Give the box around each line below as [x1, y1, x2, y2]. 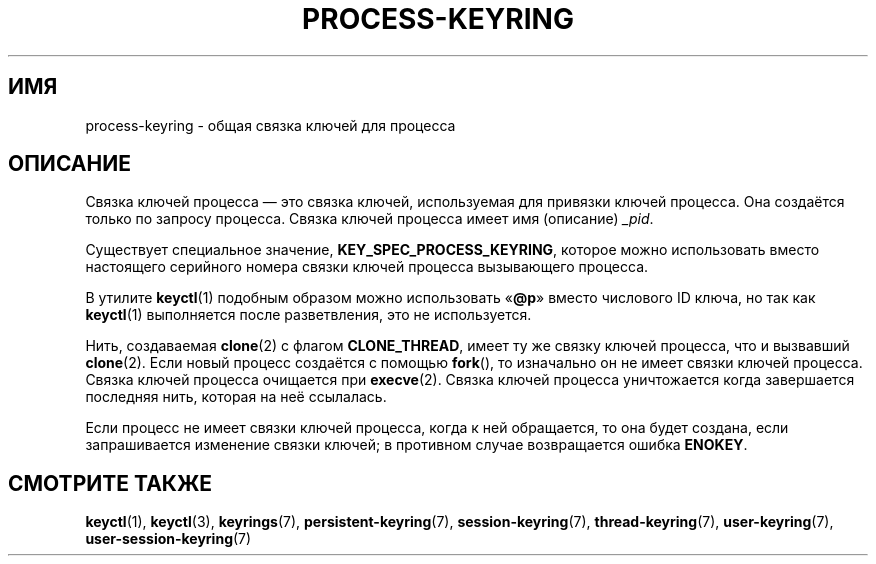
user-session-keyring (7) [85, 530, 252, 548]
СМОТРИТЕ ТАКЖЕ [8, 470, 213, 496]
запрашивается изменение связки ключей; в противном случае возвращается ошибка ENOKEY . [85, 436, 748, 454]
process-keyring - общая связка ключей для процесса [85, 116, 456, 134]
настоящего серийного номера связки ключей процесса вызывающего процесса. [85, 258, 649, 276]
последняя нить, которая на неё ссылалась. [85, 388, 387, 406]
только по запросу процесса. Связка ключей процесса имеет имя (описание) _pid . [85, 210, 654, 228]
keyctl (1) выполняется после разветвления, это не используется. [85, 306, 532, 324]
